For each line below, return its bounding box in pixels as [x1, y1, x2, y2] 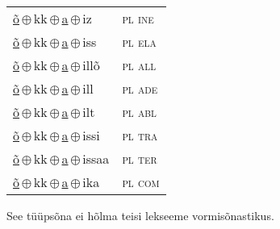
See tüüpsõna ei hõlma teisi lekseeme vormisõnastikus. [6, 207, 274, 223]
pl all [122, 56, 157, 74]
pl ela [122, 32, 157, 51]
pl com [122, 173, 160, 191]
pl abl [122, 102, 157, 121]
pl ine [122, 9, 154, 27]
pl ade [122, 79, 158, 98]
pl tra [122, 126, 158, 144]
